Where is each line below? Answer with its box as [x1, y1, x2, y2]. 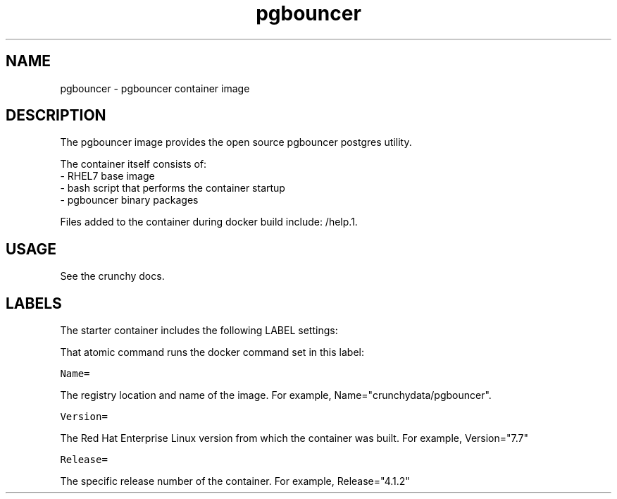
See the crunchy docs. [60, 270, 165, 283]
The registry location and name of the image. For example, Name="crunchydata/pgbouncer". [60, 389, 492, 402]
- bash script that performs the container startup [60, 182, 285, 195]
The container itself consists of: [60, 158, 207, 171]
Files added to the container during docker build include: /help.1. [60, 216, 358, 228]
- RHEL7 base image [60, 170, 155, 183]
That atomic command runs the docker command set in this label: [60, 346, 364, 359]
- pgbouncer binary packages [60, 194, 199, 207]
